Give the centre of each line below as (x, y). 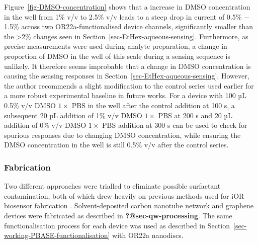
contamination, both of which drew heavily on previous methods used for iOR (124, 195)
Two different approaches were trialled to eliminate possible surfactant (112, 186)
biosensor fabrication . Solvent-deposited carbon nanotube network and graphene (129, 206)
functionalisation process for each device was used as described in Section (117, 225)
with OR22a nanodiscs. (148, 235)
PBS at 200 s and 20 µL (195, 115)
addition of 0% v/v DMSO (45, 125)
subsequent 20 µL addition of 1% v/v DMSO (73, 115)
